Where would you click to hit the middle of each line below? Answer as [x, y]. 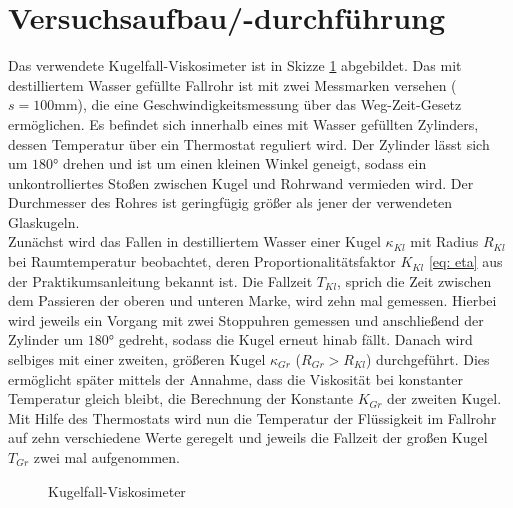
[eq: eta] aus [465, 261]
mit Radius [444, 241]
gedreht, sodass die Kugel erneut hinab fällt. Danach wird [295, 339]
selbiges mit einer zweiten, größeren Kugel [137, 359]
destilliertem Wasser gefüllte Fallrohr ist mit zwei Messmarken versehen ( [232, 84]
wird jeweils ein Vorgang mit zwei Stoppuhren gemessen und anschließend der [246, 319]
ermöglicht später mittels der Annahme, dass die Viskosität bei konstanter [235, 378]
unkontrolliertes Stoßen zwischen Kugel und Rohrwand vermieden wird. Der [241, 182]
